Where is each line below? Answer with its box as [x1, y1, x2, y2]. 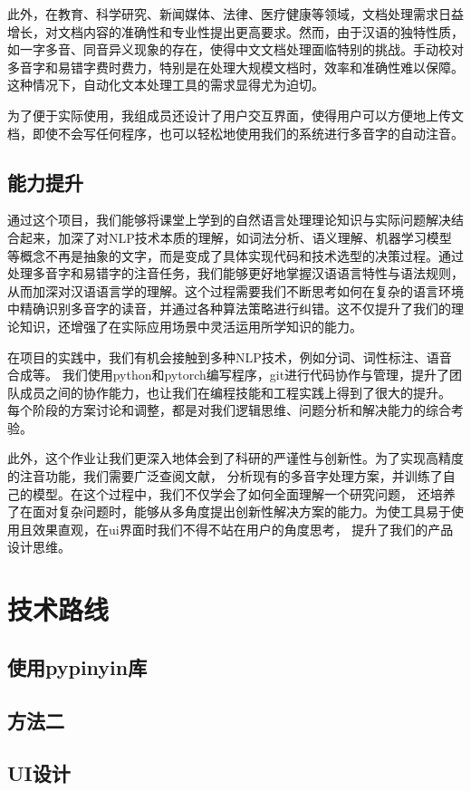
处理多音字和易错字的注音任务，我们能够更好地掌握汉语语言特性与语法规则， [7, 264, 464, 283]
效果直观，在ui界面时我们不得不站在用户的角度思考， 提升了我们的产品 [32, 519, 454, 538]
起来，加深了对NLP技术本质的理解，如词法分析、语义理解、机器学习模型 [19, 227, 452, 246]
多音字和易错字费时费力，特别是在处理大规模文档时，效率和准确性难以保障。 [7, 57, 464, 76]
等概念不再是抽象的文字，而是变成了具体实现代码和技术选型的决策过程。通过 [7, 246, 464, 265]
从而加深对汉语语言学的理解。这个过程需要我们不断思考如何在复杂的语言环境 [7, 281, 464, 300]
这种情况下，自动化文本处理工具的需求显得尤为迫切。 [7, 75, 324, 94]
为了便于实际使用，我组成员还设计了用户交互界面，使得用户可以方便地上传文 [7, 105, 464, 124]
